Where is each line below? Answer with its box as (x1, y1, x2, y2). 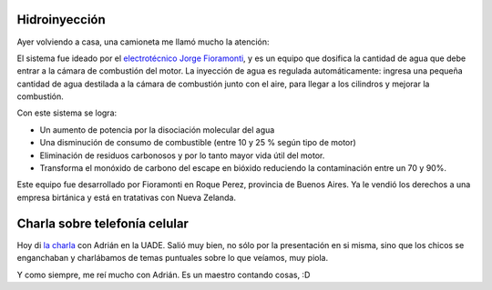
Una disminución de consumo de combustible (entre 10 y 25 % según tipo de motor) (39, 137, 357, 148)
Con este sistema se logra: (16, 107, 118, 118)
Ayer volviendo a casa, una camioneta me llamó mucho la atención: (16, 36, 270, 47)
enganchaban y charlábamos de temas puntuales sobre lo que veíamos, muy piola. (16, 253, 328, 264)
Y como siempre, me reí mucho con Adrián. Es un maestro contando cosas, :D (16, 269, 311, 280)
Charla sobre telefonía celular (16, 215, 189, 231)
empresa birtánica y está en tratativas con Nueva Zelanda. (16, 192, 237, 203)
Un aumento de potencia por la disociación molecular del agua (39, 124, 275, 135)
